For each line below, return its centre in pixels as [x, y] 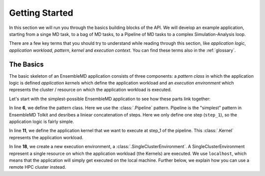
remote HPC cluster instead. [38, 167]
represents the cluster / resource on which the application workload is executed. [90, 90]
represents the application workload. [46, 137]
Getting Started [41, 13]
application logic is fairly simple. [41, 121]
